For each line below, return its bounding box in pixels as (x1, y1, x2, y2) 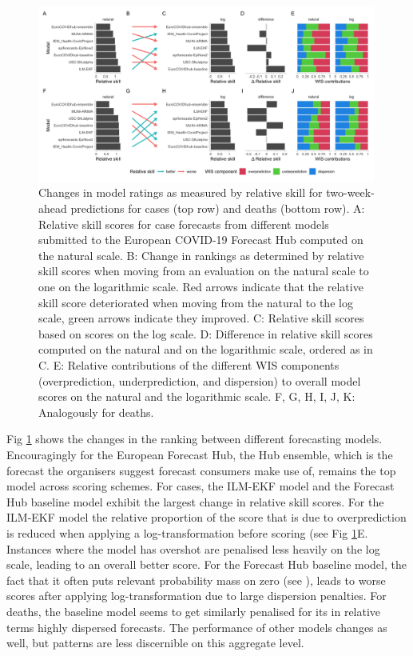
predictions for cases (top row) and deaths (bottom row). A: (70, 200, 365, 217)
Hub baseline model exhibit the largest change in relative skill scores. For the (6, 493, 384, 510)
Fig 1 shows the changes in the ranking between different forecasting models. (6, 430, 383, 447)
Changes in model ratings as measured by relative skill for (38, 184, 323, 201)
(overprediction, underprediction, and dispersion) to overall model (38, 372, 361, 389)
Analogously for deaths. (38, 403, 154, 420)
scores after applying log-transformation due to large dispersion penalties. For (6, 587, 387, 604)
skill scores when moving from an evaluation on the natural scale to (38, 262, 369, 279)
